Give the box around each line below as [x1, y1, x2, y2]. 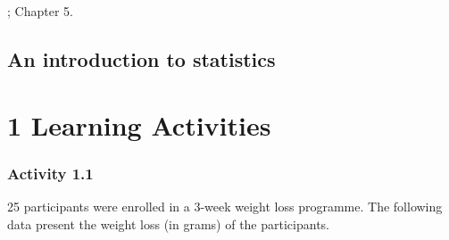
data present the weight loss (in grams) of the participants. [7, 214, 329, 233]
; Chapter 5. [7, 2, 73, 20]
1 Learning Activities [7, 106, 271, 143]
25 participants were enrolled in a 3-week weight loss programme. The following [7, 196, 443, 215]
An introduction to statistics [7, 45, 276, 72]
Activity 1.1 [7, 161, 94, 184]
